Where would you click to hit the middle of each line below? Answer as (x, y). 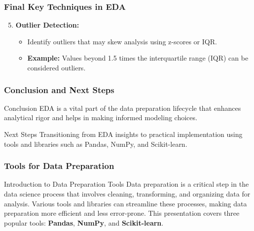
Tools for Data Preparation (59, 166)
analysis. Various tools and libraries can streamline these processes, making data (126, 203)
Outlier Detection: (47, 25)
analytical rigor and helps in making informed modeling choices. (101, 117)
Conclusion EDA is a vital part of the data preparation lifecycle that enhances (123, 108)
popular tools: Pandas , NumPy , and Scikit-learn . (84, 222)
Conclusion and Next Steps (59, 89)
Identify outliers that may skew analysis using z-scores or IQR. (122, 41)
